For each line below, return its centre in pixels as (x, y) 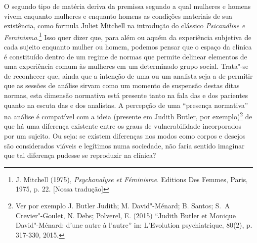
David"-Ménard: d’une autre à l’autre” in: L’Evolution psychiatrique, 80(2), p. (134, 225)
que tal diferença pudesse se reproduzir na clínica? (80, 155)
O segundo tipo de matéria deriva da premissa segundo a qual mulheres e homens (128, 6)
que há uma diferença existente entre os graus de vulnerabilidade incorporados (123, 126)
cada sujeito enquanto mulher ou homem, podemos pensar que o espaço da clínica (128, 47)
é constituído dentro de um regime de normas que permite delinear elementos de (126, 56)
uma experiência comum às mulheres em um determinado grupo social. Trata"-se (126, 66)
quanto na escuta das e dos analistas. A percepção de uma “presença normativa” (126, 105)
